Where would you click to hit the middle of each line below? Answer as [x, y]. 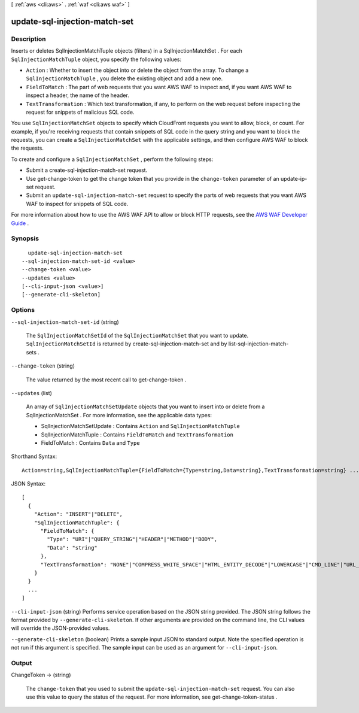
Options [23, 310]
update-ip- [294, 178]
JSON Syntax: [28, 484]
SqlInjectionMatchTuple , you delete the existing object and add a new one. [124, 78]
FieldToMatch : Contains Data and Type [90, 442]
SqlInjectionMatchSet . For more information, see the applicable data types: [119, 415]
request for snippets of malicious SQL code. [80, 112]
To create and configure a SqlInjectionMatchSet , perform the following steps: [112, 159]
